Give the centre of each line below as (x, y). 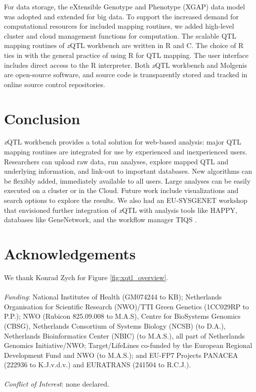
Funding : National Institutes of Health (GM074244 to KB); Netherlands (113, 297)
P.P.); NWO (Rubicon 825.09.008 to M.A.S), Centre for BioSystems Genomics (122, 316)
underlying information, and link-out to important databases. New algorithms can (128, 171)
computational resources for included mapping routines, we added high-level (119, 26)
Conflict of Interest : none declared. (57, 384)
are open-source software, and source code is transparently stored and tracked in (126, 74)
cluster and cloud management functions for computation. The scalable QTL (120, 35)
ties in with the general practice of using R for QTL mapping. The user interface (126, 55)
